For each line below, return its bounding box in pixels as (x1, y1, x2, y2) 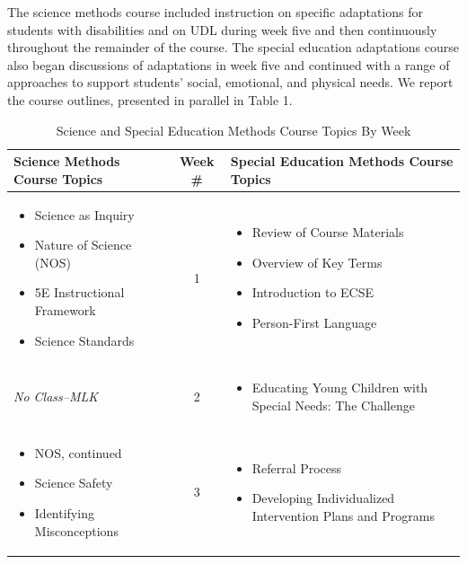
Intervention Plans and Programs (251, 506, 435, 524)
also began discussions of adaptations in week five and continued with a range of (7, 55, 450, 74)
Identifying (34, 504, 94, 523)
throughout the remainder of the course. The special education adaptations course (7, 38, 459, 57)
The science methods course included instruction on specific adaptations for (7, 3, 423, 21)
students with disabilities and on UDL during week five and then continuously (7, 20, 437, 39)
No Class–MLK (13, 387, 99, 406)
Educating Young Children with (251, 378, 428, 397)
